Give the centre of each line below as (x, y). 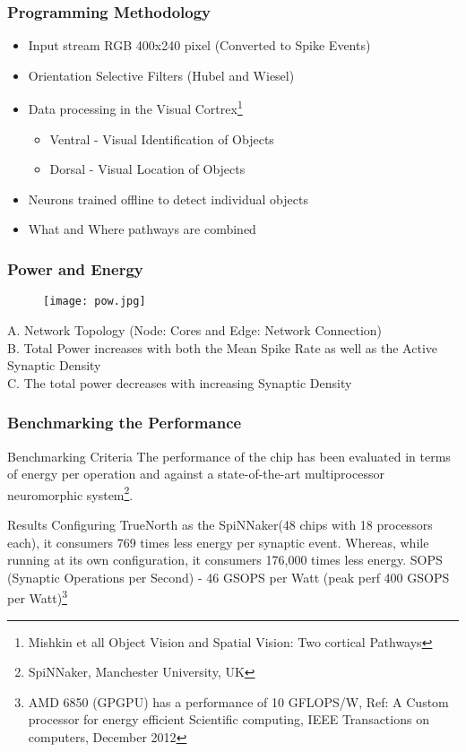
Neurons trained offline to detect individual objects (168, 199)
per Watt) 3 (37, 596)
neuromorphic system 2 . (70, 493)
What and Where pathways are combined (142, 229)
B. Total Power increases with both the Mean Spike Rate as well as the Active (223, 347)
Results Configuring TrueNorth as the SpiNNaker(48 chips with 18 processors (220, 524)
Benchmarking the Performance (125, 423)
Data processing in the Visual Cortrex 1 (135, 108)
